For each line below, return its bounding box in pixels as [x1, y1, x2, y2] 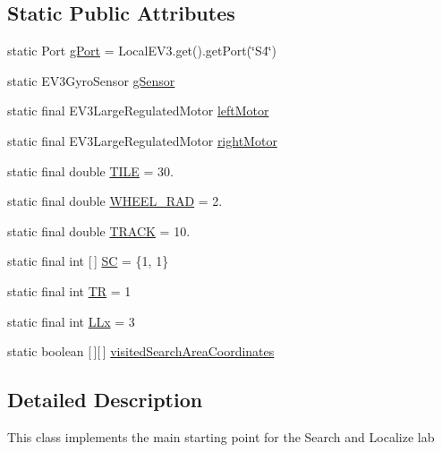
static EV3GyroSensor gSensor [7, 71, 175, 90]
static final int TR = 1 [7, 281, 132, 300]
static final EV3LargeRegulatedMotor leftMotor [7, 101, 269, 120]
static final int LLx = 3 [7, 311, 135, 330]
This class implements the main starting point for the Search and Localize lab [7, 427, 435, 446]
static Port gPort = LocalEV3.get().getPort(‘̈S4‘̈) [7, 41, 277, 60]
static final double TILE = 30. [7, 161, 174, 180]
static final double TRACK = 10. [7, 221, 191, 240]
